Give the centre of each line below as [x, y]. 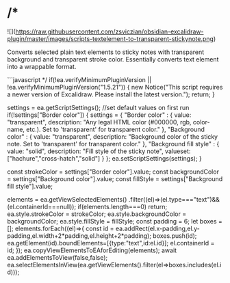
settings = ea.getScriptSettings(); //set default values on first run [98, 107]
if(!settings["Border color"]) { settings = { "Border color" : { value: [99, 115]
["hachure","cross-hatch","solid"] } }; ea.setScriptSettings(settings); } [104, 158]
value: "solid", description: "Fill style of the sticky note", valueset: [99, 151]
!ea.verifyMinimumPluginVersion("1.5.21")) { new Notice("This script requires [115, 87]
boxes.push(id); [175, 235]
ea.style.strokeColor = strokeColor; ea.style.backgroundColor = [97, 214]
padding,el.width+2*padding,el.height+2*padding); [79, 235]
